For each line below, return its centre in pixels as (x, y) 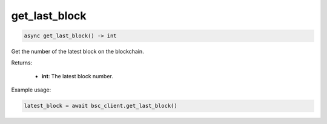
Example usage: (31, 90)
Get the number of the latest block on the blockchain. (78, 52)
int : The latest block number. (77, 76)
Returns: (22, 63)
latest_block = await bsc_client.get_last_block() (101, 106)
